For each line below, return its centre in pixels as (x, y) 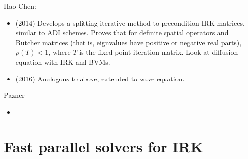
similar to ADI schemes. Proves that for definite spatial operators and (122, 33)
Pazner (14, 95)
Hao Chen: (20, 6)
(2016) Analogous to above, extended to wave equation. (100, 78)
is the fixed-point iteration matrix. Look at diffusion (159, 52)
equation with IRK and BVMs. (63, 61)
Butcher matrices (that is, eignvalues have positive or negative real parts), (128, 42)
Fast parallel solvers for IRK (104, 146)
